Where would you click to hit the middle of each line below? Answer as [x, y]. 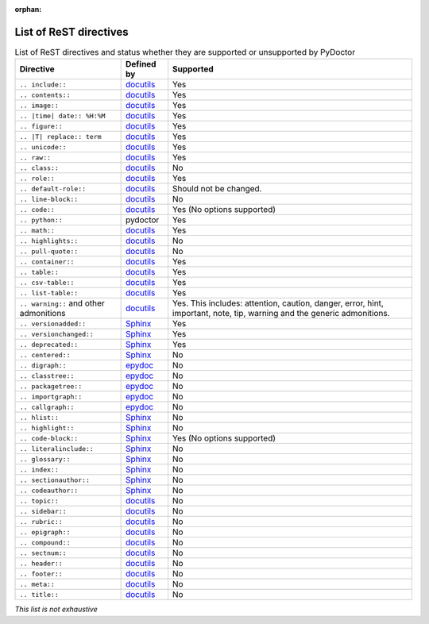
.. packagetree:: [51, 386]
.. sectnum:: [43, 553]
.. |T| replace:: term [61, 136]
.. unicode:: [43, 147]
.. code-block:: [49, 438]
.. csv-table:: [47, 282]
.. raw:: [35, 158]
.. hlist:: [39, 417]
